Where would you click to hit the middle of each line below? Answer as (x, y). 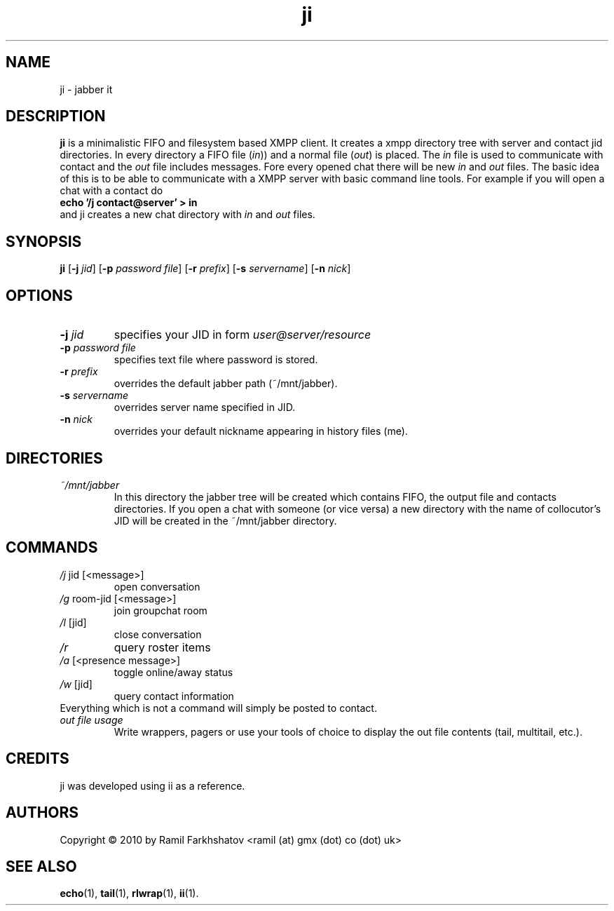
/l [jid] (73, 622)
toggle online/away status (173, 672)
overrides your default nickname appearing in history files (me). (261, 431)
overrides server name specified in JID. (205, 407)
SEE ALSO (41, 866)
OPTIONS (39, 295)
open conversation (157, 586)
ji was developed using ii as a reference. (152, 785)
